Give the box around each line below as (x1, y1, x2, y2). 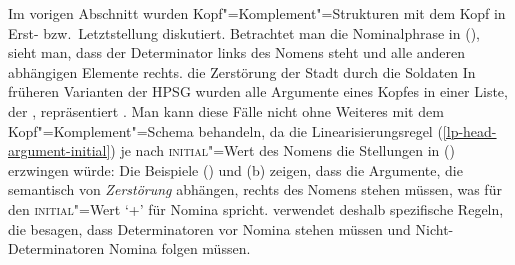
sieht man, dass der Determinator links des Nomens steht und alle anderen (8, 42, 466, 63)
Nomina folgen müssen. (108, 238, 251, 259)
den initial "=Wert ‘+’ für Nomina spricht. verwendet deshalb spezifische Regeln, (8, 198, 504, 219)
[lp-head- (442, 120, 497, 141)
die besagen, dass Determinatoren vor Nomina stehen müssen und (8, 218, 411, 239)
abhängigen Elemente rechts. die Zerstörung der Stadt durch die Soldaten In (8, 61, 476, 82)
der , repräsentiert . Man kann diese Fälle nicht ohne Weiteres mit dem (8, 100, 444, 121)
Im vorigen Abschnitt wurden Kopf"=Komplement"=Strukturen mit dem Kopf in (8, 3, 506, 23)
